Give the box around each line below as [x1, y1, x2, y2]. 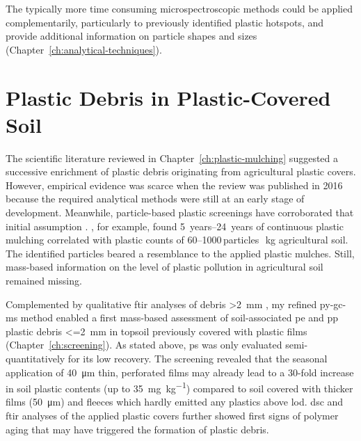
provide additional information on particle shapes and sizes [6, 29, 257, 43]
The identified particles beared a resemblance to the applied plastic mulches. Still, [6, 246, 355, 260]
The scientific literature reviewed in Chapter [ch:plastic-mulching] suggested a [6, 150, 339, 165]
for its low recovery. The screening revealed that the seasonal [67, 351, 328, 365]
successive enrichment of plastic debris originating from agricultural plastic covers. [6, 164, 356, 179]
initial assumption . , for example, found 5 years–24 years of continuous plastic [6, 218, 344, 233]
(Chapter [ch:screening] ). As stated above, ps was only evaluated [6, 337, 282, 352]
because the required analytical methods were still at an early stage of [6, 191, 305, 206]
